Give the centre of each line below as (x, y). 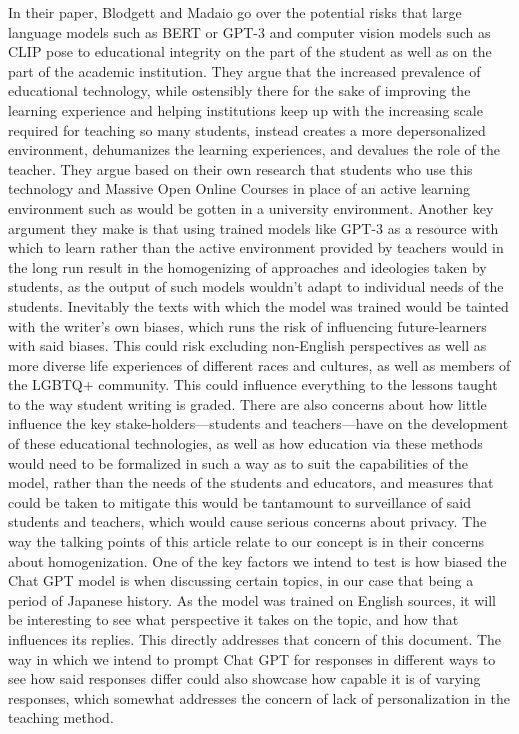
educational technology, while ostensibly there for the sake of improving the (239, 90)
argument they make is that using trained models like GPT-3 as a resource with (253, 227)
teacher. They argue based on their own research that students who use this (240, 168)
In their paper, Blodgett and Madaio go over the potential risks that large (235, 12)
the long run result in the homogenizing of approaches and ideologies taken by (247, 266)
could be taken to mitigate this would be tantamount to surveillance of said (240, 501)
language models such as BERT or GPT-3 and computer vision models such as (249, 31)
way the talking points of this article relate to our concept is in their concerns (246, 541)
